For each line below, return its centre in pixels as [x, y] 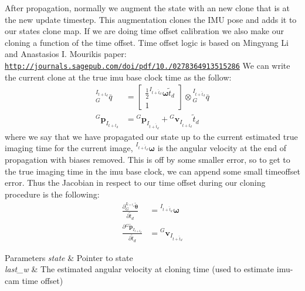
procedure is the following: [52, 194]
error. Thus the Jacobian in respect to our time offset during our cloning [135, 183]
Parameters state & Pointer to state [69, 257]
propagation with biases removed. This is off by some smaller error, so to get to [148, 159]
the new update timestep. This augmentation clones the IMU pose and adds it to [151, 19]
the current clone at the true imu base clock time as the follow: [118, 77]
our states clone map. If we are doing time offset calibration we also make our [144, 31]
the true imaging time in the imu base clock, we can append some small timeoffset [152, 171]
